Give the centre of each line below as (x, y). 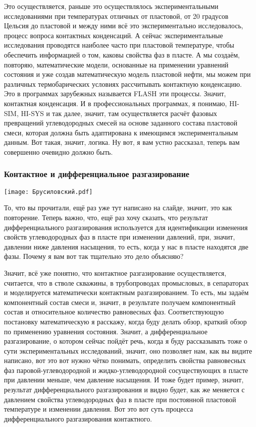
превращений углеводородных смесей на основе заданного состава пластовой (121, 123)
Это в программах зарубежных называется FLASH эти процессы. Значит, (115, 93)
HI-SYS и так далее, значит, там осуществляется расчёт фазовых (119, 113)
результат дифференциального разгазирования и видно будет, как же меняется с (124, 390)
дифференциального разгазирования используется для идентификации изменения (126, 227)
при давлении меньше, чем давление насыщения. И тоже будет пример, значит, (124, 380)
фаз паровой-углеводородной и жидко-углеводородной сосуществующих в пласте (126, 370)
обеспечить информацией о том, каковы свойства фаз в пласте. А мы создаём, (122, 54)
